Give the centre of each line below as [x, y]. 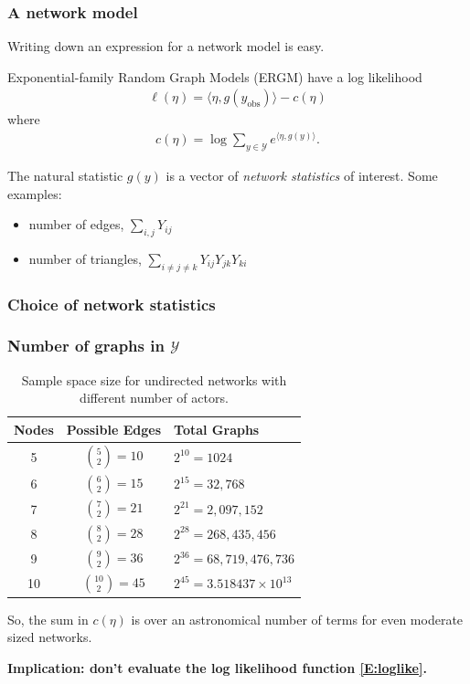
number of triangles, [85, 258]
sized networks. [50, 637]
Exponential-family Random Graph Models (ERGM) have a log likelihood [215, 76]
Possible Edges [114, 429]
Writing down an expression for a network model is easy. [166, 46]
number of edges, [76, 224]
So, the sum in [48, 619]
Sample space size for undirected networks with [154, 379]
